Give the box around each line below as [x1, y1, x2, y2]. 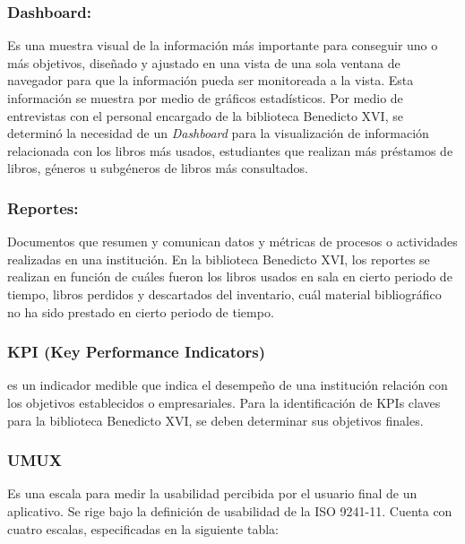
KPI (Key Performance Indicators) [7, 341, 265, 363]
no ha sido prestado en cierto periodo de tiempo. [7, 302, 274, 321]
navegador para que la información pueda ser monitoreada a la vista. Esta [7, 71, 414, 90]
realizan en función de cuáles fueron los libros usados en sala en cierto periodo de [7, 267, 452, 286]
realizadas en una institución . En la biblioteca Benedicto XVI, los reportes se [7, 249, 430, 268]
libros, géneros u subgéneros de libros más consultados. [7, 159, 308, 177]
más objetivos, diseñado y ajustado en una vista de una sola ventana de [7, 53, 400, 72]
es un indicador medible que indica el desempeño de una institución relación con [7, 376, 448, 394]
